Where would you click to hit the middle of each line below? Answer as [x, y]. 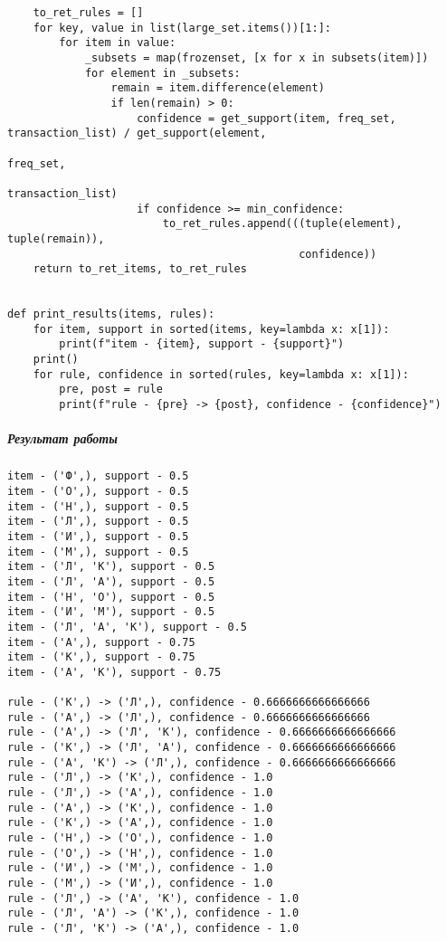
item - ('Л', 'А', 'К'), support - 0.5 [127, 627]
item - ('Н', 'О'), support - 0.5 [111, 597]
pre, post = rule [111, 390]
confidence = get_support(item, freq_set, [266, 118]
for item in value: [118, 43]
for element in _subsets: [162, 73]
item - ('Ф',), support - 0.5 [98, 476]
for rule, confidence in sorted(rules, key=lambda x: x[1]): [221, 374]
